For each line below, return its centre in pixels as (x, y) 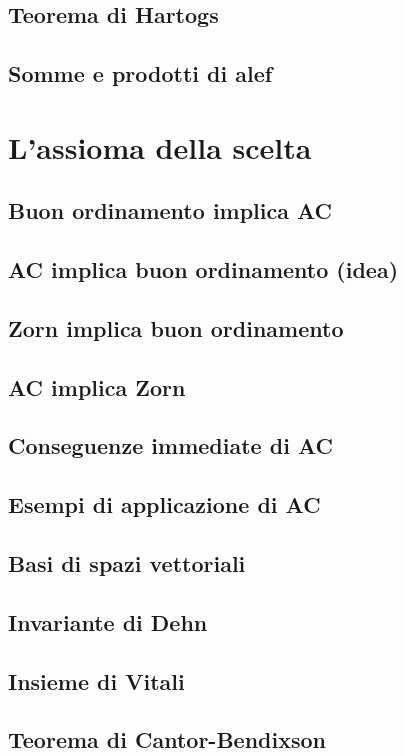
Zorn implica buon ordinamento (176, 327)
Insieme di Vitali (96, 680)
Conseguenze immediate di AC (170, 445)
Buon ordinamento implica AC (170, 210)
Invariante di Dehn (108, 621)
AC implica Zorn (97, 386)
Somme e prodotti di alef (140, 73)
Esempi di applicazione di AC (164, 504)
